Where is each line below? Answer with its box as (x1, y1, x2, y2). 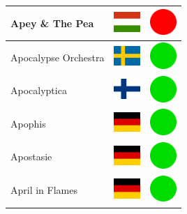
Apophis (10, 116, 46, 130)
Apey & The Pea (10, 15, 94, 30)
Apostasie (10, 149, 52, 164)
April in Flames (10, 183, 77, 197)
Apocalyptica (10, 83, 67, 98)
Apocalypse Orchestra (10, 49, 105, 64)
